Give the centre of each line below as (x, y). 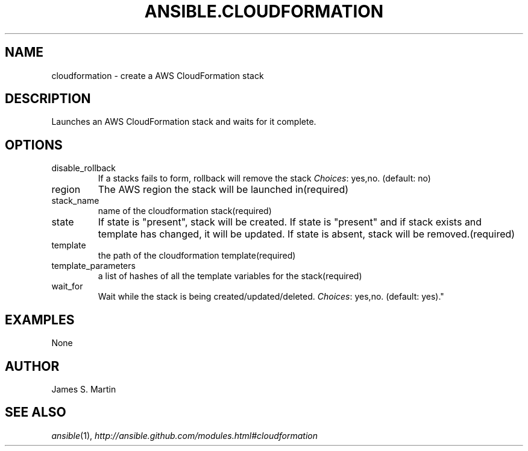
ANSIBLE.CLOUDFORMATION (264, 11)
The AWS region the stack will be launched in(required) (223, 190)
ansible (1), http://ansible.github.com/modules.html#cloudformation (184, 435)
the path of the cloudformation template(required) (197, 256)
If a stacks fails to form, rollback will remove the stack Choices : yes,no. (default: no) (264, 178)
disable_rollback (84, 168)
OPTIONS (34, 145)
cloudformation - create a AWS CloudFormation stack (158, 75)
